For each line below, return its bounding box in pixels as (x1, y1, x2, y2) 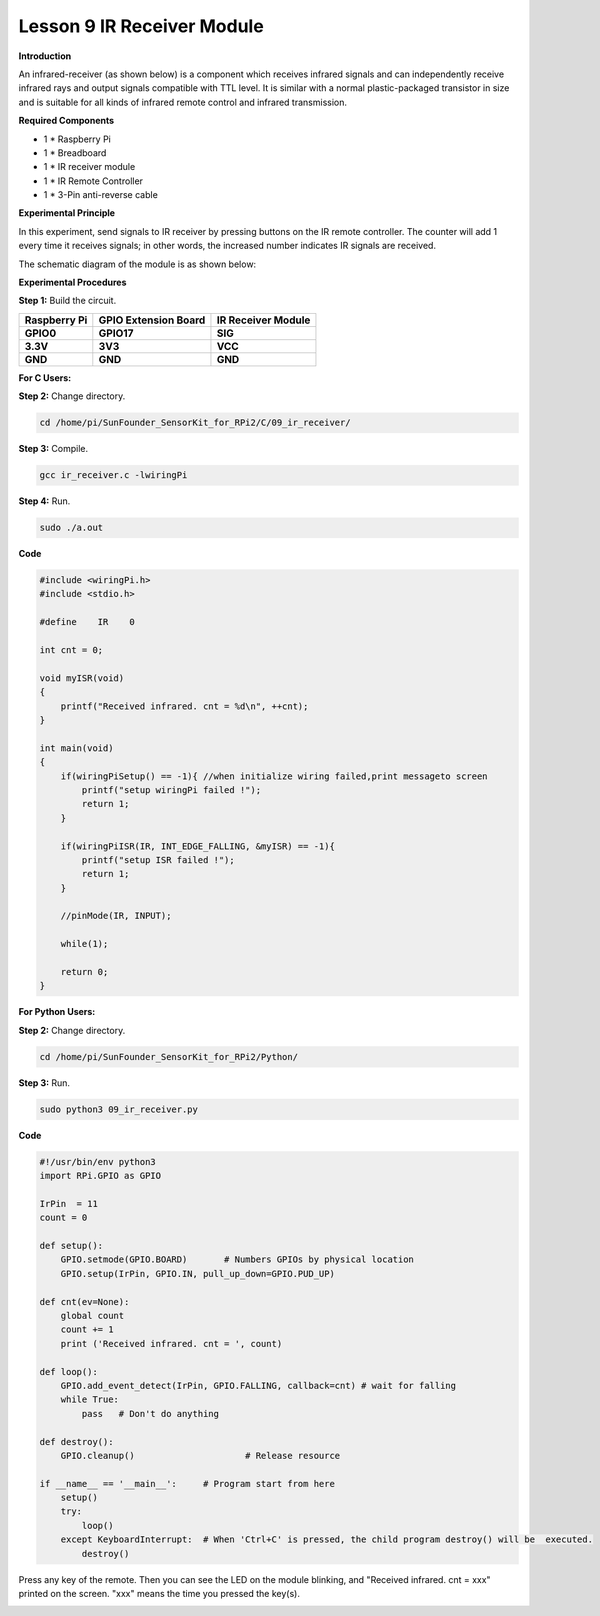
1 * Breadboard (43, 146, 107, 159)
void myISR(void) (39, 672, 125, 684)
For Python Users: (18, 1006, 96, 1018)
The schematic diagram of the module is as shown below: (18, 258, 257, 270)
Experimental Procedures (18, 276, 127, 289)
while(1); (60, 938, 109, 950)
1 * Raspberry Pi (43, 133, 112, 145)
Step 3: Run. (18, 1076, 70, 1089)
